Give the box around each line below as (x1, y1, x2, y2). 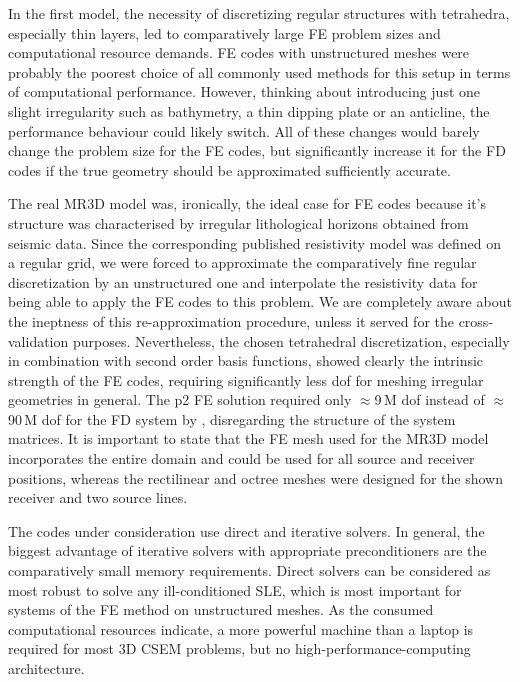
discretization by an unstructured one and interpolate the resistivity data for (8, 271, 478, 292)
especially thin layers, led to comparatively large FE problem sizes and (8, 22, 441, 43)
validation (8, 330, 69, 351)
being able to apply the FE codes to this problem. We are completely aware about (8, 291, 512, 312)
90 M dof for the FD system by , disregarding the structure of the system (8, 408, 456, 429)
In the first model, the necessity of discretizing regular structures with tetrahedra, (8, 3, 510, 23)
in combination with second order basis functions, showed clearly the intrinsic (8, 350, 484, 371)
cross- (458, 310, 494, 331)
